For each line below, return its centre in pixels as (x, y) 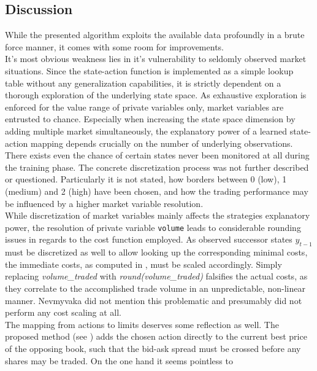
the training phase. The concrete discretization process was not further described (157, 167)
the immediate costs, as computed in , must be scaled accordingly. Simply (143, 264)
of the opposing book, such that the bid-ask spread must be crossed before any (153, 348)
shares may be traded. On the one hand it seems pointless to (119, 360)
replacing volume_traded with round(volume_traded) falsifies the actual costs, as (156, 276)
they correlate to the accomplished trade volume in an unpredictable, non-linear (155, 288)
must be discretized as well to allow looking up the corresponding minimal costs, (156, 252)
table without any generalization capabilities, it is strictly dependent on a (143, 83)
